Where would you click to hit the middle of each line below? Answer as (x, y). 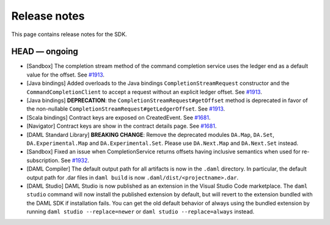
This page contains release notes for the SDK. (69, 34)
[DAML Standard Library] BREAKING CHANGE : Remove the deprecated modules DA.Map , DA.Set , (151, 135)
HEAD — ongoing (45, 52)
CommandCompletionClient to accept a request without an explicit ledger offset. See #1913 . (144, 92)
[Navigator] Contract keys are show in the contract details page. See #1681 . (122, 126)
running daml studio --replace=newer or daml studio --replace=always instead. (141, 212)
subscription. (43, 160)
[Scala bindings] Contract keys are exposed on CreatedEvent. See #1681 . (119, 117)
